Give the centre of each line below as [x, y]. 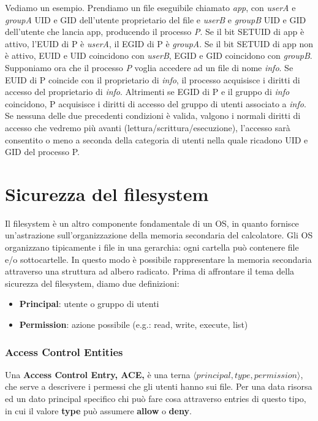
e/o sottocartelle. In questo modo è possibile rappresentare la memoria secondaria [158, 259]
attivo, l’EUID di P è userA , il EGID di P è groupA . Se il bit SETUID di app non [159, 43]
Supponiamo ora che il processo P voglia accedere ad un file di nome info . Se [149, 67]
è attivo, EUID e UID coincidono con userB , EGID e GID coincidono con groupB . [159, 55]
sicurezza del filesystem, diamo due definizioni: [92, 283]
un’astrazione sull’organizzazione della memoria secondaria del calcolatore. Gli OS [159, 235]
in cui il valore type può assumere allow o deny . [98, 410]
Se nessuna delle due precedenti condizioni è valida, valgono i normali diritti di [153, 116]
